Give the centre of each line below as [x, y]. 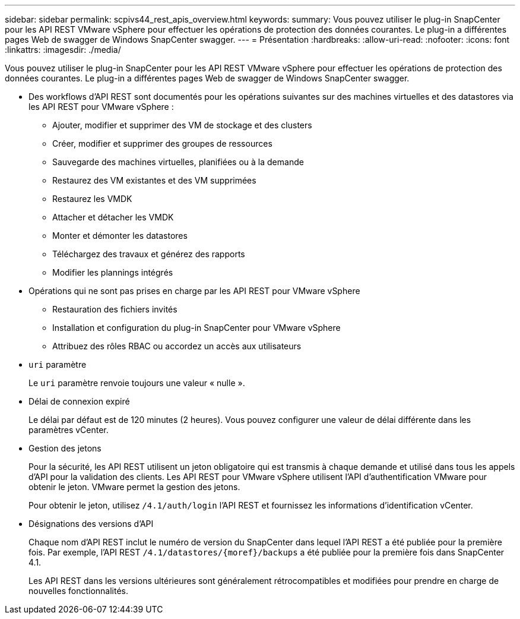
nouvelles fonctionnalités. [78, 591]
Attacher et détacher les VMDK [113, 217]
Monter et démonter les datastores [120, 236]
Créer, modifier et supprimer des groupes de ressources [162, 143]
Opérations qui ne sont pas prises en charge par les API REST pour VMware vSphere [194, 291]
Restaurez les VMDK [92, 199]
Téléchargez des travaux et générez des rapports [149, 254]
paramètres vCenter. [69, 430]
